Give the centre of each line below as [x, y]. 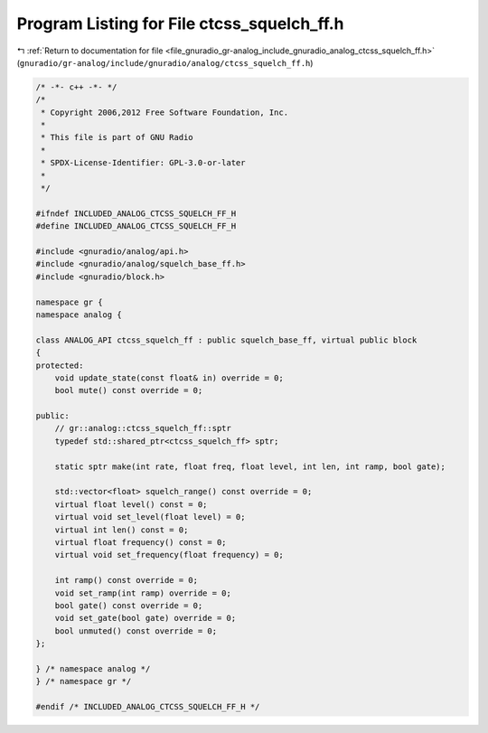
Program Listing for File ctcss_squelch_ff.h [180, 23]
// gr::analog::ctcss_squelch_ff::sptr [143, 428]
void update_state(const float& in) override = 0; [169, 378]
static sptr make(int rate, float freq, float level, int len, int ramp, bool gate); [250, 466]
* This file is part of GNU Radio [117, 137]
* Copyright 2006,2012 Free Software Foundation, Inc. [165, 112]
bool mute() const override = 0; [129, 390]
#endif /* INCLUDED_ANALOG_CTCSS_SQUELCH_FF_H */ [148, 707]
